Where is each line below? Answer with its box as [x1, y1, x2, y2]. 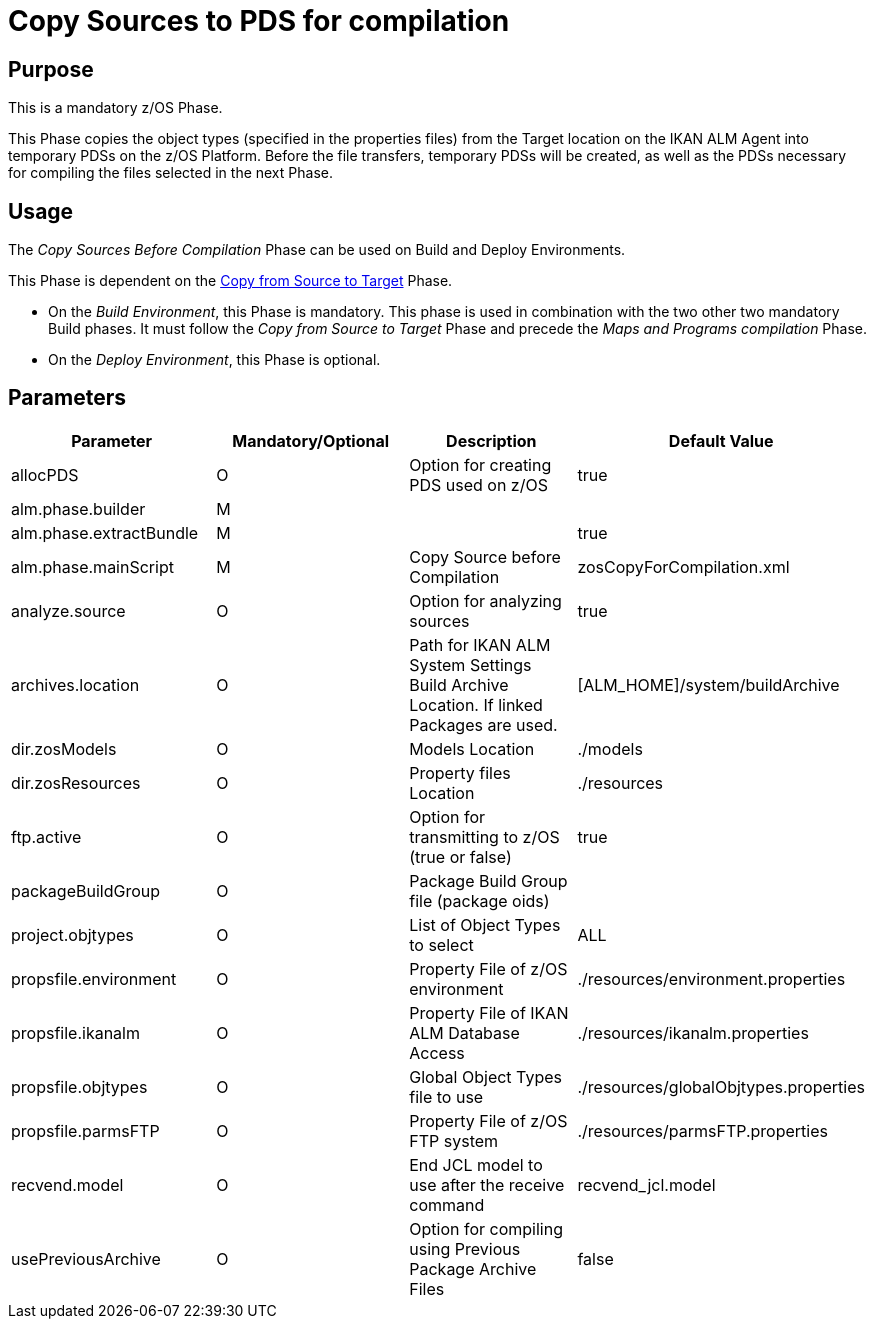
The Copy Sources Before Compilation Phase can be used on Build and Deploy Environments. [8, 241, 626, 259]
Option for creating [409, 454, 552, 475]
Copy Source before [409, 546, 561, 567]
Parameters [8, 385, 126, 411]
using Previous [409, 1238, 521, 1259]
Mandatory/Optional [232, 430, 390, 451]
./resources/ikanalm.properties [577, 1022, 809, 1043]
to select [409, 934, 474, 955]
